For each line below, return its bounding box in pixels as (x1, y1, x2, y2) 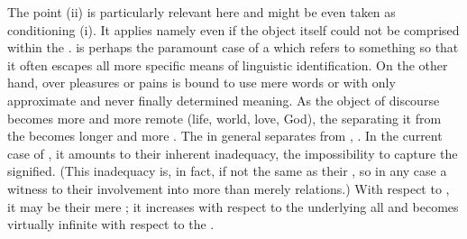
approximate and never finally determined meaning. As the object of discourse (7, 90, 440, 109)
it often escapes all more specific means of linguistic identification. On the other (7, 55, 448, 74)
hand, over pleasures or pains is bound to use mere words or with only (7, 73, 396, 92)
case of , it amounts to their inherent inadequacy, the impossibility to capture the (7, 143, 458, 162)
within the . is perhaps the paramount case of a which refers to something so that (7, 38, 459, 57)
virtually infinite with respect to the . (7, 215, 215, 234)
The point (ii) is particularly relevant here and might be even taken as (7, 3, 396, 21)
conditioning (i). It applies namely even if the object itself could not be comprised (7, 20, 460, 39)
